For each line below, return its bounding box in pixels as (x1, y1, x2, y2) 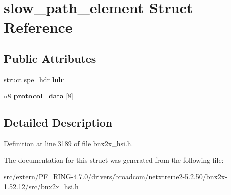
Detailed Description (4, 115, 113, 130)
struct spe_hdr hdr (4, 74, 64, 84)
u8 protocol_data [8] (4, 91, 73, 101)
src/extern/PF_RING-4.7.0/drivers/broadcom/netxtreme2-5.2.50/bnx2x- (4, 171, 227, 182)
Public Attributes (4, 50, 96, 66)
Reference (4, 17, 73, 37)
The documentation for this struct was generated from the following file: (4, 154, 224, 165)
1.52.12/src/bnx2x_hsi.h (4, 181, 79, 191)
